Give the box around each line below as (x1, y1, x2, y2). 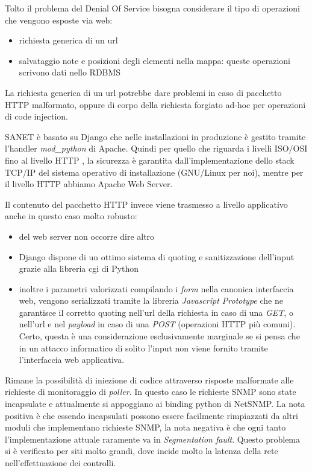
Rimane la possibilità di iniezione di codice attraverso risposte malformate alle (5, 373, 294, 386)
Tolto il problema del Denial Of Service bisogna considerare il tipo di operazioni (5, 2, 300, 14)
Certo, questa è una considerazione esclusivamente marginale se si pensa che (19, 330, 300, 342)
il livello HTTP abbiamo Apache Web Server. (5, 178, 173, 190)
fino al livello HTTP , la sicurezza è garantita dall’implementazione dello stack (5, 153, 295, 166)
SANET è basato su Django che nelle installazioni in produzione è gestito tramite (5, 130, 306, 143)
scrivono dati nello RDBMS (19, 66, 121, 78)
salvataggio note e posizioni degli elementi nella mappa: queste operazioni (19, 54, 290, 66)
